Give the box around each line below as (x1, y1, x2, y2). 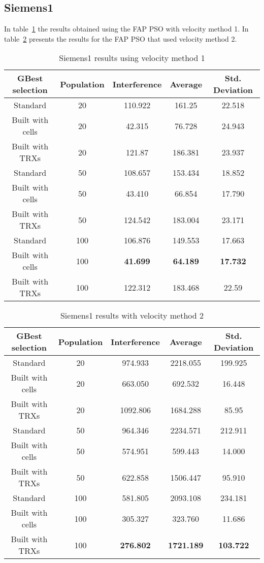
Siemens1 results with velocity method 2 (60, 309, 204, 322)
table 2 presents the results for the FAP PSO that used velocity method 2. (4, 33, 237, 44)
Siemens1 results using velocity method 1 (59, 52, 205, 64)
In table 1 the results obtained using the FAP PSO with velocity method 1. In (4, 23, 249, 34)
